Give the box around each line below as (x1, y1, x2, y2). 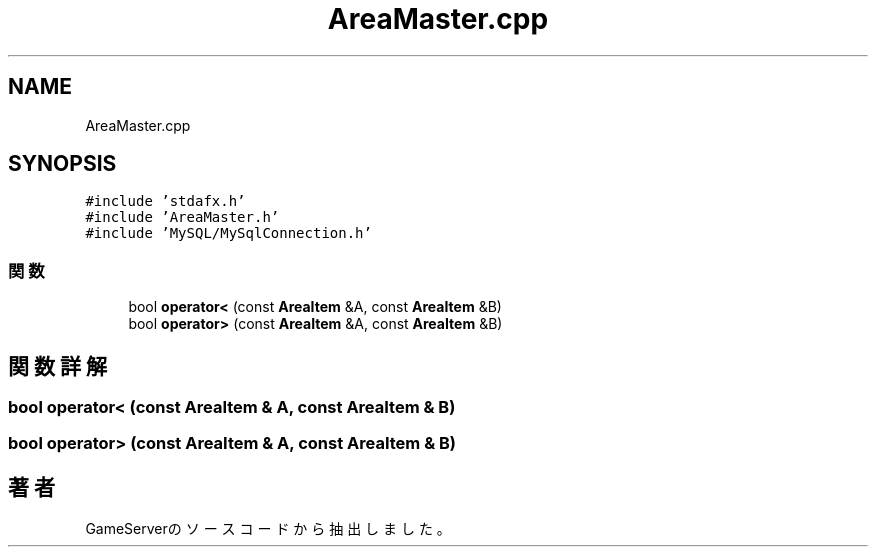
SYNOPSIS (8, 151, 117, 177)
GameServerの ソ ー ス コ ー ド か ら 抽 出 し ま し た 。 (85, 520, 451, 538)
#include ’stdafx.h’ (85, 193, 246, 210)
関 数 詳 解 (8, 353, 107, 379)
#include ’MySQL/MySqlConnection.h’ (85, 225, 372, 242)
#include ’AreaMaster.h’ (85, 209, 280, 226)
